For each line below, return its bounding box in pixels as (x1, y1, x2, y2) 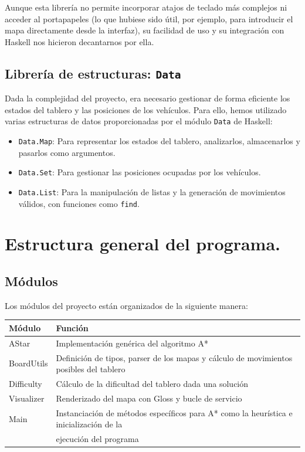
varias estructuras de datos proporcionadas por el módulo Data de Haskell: (5, 115, 273, 127)
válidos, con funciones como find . (18, 197, 140, 209)
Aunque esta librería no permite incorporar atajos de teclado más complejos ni (5, 1, 287, 13)
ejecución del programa (56, 433, 139, 445)
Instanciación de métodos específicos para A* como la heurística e (56, 406, 293, 419)
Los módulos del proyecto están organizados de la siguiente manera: (5, 299, 248, 311)
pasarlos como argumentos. (18, 146, 116, 158)
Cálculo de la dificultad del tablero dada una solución (56, 378, 249, 390)
